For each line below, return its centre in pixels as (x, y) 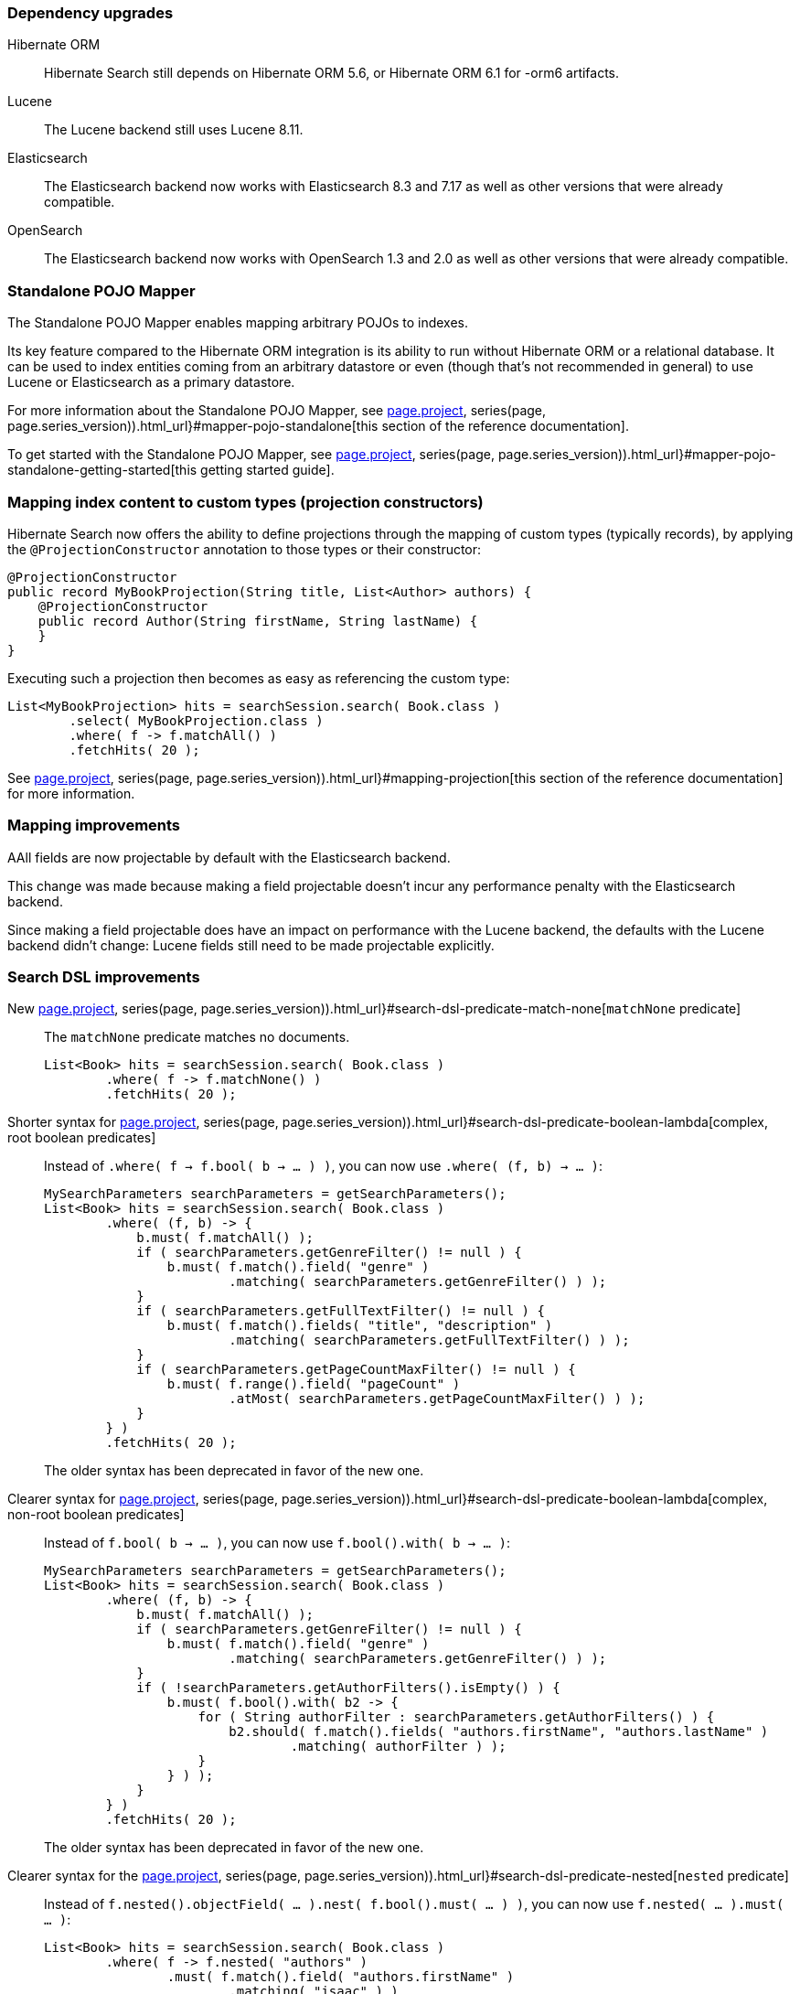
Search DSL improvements (104, 977)
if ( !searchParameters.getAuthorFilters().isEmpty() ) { (348, 1688)
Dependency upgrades (91, 13)
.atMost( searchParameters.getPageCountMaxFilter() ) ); (437, 1399)
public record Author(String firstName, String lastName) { (258, 621)
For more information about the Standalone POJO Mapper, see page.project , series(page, (277, 411)
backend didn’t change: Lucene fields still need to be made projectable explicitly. (251, 945)
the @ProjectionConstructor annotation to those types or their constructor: (245, 549)
